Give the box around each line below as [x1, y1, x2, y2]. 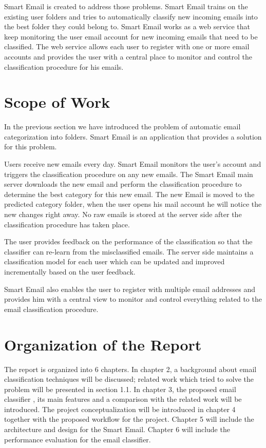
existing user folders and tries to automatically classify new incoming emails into [4, 11, 258, 22]
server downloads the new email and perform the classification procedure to [4, 179, 242, 189]
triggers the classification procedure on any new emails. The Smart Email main [4, 168, 253, 179]
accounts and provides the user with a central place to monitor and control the [4, 51, 253, 62]
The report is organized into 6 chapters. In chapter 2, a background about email [4, 363, 257, 374]
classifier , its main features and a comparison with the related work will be [4, 394, 242, 404]
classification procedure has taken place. [4, 219, 130, 229]
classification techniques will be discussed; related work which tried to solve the [4, 374, 254, 384]
